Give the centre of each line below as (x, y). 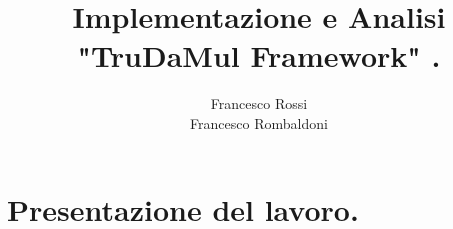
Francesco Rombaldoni (259, 122)
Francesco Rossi (259, 103)
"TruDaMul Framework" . (259, 55)
